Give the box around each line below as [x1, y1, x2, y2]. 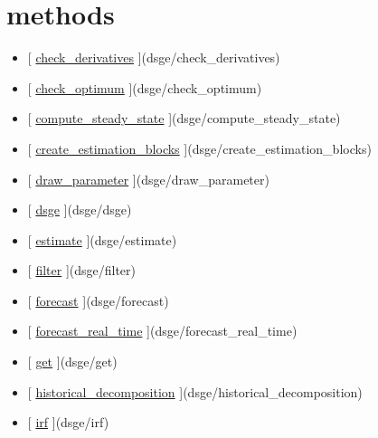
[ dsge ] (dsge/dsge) [27, 200, 132, 219]
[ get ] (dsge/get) [27, 352, 118, 371]
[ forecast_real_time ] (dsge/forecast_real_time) [27, 321, 298, 340]
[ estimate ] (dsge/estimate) [27, 230, 177, 249]
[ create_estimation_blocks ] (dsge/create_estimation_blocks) [27, 138, 372, 157]
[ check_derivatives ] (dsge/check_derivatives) [27, 48, 280, 67]
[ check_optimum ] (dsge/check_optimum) [27, 78, 262, 97]
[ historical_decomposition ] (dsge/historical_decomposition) [27, 382, 363, 401]
